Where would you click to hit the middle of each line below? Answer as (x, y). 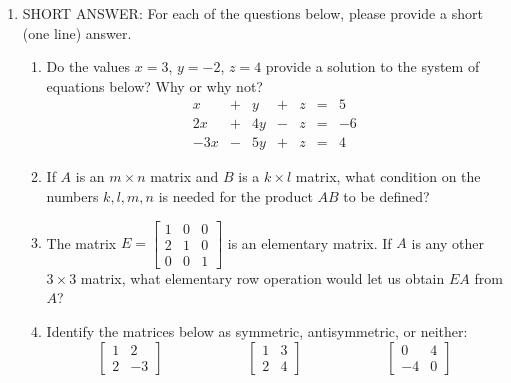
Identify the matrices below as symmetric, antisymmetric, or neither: (257, 330)
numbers (72, 196)
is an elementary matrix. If (309, 242)
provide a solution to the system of (372, 66)
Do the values (88, 66)
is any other (447, 242)
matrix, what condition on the (388, 176)
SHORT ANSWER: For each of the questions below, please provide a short (252, 13)
